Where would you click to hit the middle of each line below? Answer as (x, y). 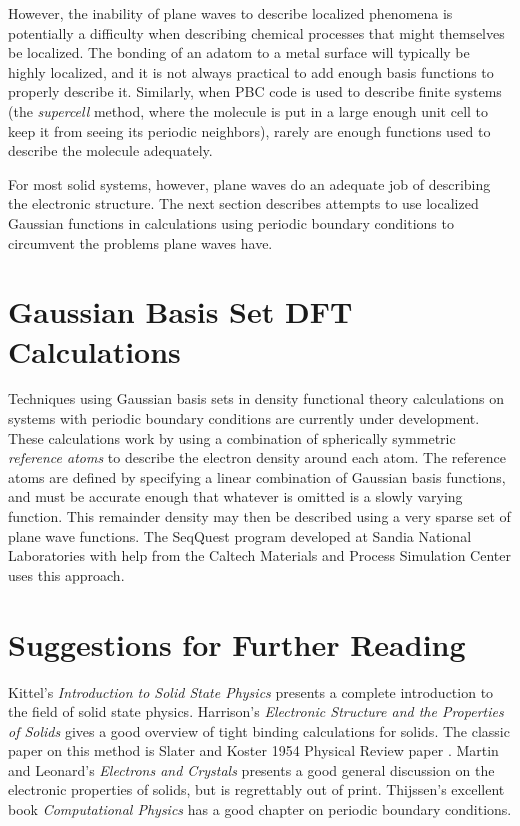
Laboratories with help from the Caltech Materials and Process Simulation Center (259, 555)
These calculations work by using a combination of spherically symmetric (232, 437)
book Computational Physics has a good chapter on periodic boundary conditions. (260, 809)
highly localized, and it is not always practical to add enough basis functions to (251, 71)
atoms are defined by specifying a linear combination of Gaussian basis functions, (257, 476)
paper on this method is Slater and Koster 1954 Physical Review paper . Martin (253, 750)
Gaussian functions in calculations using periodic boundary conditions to (231, 222)
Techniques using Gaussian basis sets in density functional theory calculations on (256, 398)
